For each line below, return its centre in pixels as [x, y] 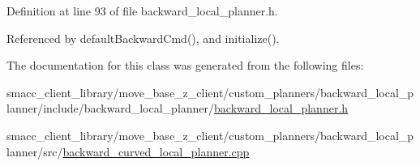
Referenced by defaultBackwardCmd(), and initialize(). [143, 38]
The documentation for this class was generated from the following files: [185, 65]
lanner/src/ [35, 151]
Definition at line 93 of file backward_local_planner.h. [142, 11]
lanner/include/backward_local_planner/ [111, 108]
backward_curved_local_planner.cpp [156, 151]
